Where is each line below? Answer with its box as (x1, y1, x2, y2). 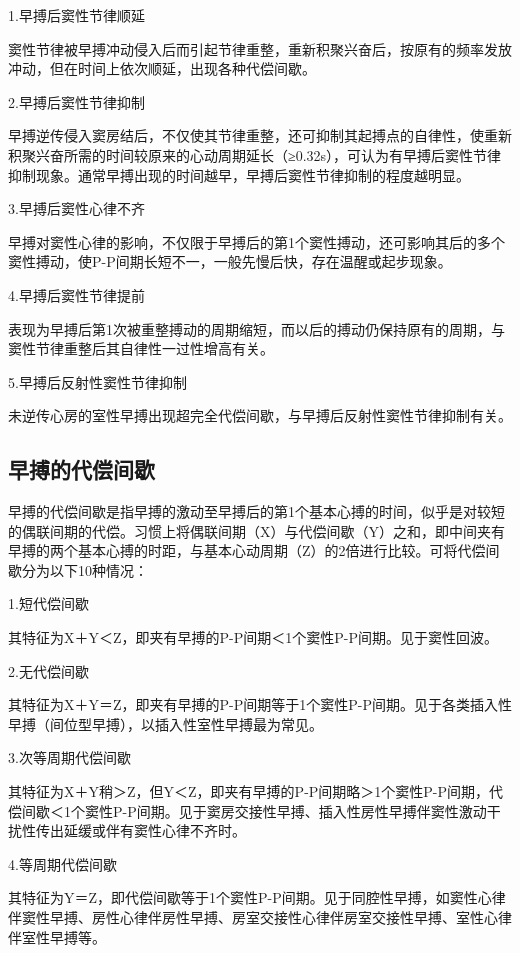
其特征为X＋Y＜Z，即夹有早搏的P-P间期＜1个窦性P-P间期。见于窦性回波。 (8, 627, 499, 648)
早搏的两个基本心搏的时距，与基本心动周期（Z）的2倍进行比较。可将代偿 (8, 540, 486, 561)
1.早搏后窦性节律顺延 (8, 5, 145, 25)
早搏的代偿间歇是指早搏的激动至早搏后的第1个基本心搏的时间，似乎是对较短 (8, 501, 505, 522)
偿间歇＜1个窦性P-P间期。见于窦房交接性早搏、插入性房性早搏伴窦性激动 (8, 800, 487, 821)
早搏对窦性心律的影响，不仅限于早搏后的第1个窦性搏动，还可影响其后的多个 (8, 231, 505, 252)
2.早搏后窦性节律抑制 (8, 91, 145, 112)
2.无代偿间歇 (8, 660, 89, 681)
